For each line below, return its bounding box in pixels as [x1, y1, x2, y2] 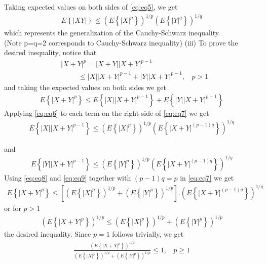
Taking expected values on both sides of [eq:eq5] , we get [4, 2, 178, 12]
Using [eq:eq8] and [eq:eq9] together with [4, 172, 131, 183]
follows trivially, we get [112, 229, 184, 239]
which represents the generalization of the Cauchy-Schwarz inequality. [4, 27, 220, 38]
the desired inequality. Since [4, 229, 91, 239]
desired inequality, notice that [4, 47, 97, 58]
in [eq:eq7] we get [180, 172, 234, 183]
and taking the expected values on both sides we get [4, 81, 166, 92]
